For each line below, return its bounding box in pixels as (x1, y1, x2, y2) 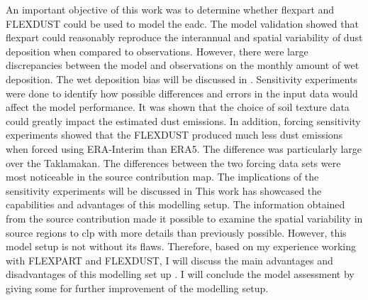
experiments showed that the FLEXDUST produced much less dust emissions (6, 127, 343, 142)
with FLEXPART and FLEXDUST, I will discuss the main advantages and (6, 252, 333, 267)
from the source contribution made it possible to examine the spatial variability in (6, 210, 363, 225)
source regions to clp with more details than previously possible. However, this (6, 225, 347, 240)
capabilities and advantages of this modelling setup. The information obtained (6, 197, 345, 212)
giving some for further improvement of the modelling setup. (6, 280, 269, 295)
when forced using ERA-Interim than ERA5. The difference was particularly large (6, 141, 362, 156)
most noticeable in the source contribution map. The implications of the (6, 169, 319, 184)
